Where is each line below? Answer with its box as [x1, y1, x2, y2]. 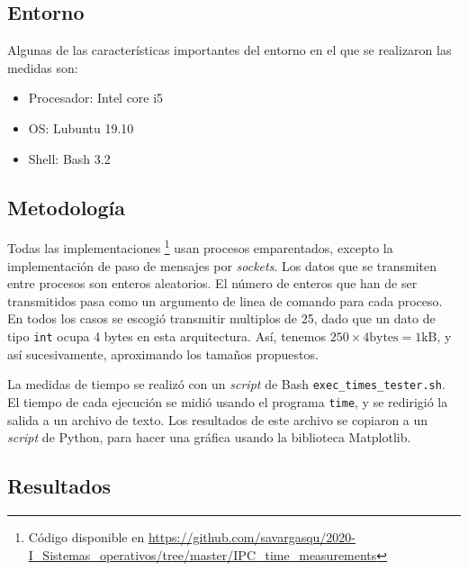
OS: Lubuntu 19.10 [28, 118, 134, 137]
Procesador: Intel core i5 [28, 88, 164, 107]
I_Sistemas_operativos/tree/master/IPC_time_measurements [28, 545, 377, 564]
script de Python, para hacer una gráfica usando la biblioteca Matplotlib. [7, 428, 411, 447]
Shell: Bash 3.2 [28, 149, 111, 168]
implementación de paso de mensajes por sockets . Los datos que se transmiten [7, 256, 437, 275]
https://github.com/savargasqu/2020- [148, 527, 356, 546]
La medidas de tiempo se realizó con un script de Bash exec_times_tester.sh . [7, 375, 445, 394]
